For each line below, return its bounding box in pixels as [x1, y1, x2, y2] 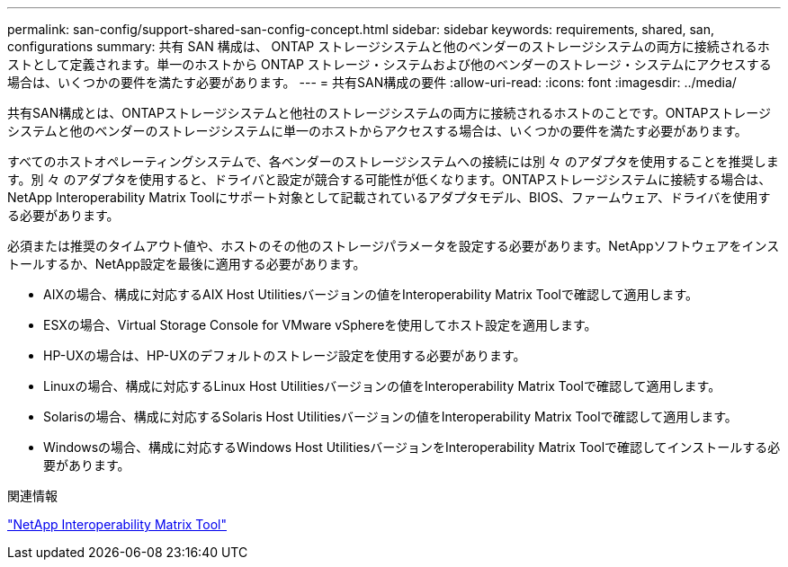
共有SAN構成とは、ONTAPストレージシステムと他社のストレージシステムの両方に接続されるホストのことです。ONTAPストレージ [7, 105, 772, 120]
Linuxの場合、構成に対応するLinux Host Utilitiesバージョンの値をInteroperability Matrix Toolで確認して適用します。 [43, 378, 721, 394]
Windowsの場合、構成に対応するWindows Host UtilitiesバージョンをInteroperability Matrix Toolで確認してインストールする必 [43, 439, 781, 455]
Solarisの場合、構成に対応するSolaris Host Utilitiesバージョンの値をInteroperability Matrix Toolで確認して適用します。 [43, 409, 738, 424]
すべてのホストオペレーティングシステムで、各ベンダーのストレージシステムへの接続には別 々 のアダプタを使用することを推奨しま [7, 154, 779, 169]
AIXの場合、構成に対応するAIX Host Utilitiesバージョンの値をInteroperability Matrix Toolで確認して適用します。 [43, 287, 699, 302]
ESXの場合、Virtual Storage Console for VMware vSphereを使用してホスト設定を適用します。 [43, 317, 597, 332]
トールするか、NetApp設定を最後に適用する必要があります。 [7, 256, 366, 271]
